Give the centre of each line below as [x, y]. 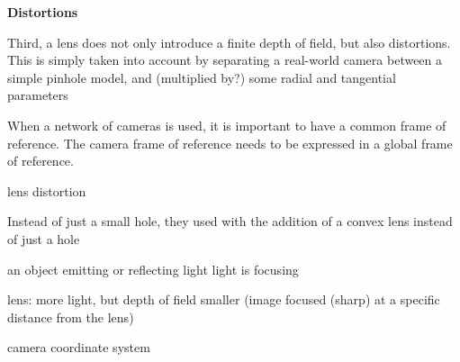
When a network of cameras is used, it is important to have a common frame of [227, 125]
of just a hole [44, 238]
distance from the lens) [71, 317]
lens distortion [47, 190]
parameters [38, 95]
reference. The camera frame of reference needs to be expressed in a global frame [230, 143]
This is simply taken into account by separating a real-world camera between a [225, 60]
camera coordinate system [79, 347]
